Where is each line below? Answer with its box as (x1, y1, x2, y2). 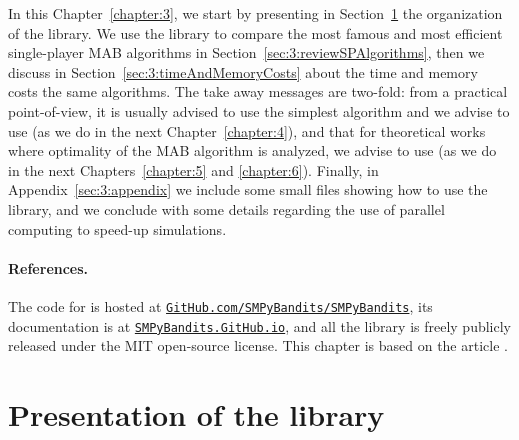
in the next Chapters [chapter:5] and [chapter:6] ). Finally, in (8, 159, 379, 180)
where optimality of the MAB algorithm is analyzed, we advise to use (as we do (8, 140, 497, 161)
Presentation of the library (8, 394, 385, 435)
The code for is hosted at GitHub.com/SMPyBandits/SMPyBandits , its (8, 295, 433, 316)
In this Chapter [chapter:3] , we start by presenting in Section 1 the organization (8, 3, 503, 23)
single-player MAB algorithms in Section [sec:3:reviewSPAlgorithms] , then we (8, 42, 485, 63)
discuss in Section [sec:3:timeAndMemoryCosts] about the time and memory (8, 61, 478, 82)
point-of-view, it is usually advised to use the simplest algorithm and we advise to (8, 100, 510, 121)
